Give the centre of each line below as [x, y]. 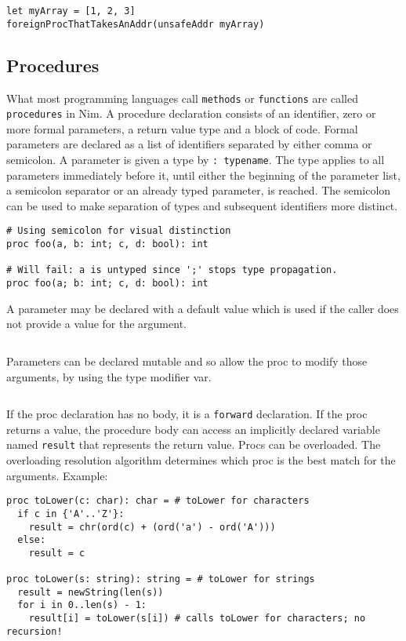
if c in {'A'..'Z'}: [71, 514]
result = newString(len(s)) [91, 592]
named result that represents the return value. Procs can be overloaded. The [194, 444]
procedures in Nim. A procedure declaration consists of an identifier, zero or [191, 113]
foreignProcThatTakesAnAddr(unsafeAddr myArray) [136, 24]
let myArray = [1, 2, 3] [71, 11]
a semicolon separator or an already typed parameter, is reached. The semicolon [199, 190]
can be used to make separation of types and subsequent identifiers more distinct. [202, 205]
